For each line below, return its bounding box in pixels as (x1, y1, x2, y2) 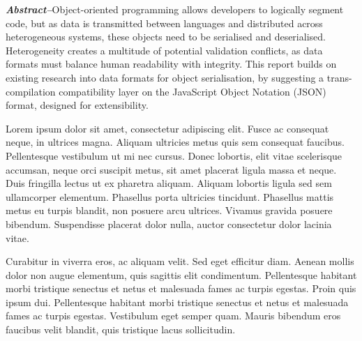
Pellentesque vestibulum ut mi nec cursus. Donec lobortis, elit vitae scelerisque (6, 148, 342, 162)
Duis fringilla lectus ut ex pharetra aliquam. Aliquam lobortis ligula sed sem (6, 176, 332, 190)
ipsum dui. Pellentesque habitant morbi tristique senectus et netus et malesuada (6, 294, 349, 309)
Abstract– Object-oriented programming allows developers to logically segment (6, 2, 344, 16)
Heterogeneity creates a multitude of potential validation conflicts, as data (6, 43, 323, 57)
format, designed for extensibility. (6, 98, 149, 112)
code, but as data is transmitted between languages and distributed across (6, 15, 323, 30)
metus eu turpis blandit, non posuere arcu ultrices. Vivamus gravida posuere (6, 203, 333, 218)
